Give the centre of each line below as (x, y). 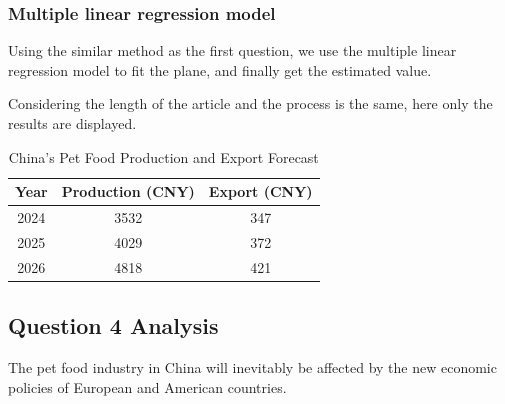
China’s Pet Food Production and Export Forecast (163, 156)
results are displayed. (72, 123)
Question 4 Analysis (113, 325)
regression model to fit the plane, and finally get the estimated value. (220, 69)
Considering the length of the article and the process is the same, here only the (250, 103)
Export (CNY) (260, 191)
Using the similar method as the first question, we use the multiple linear (232, 50)
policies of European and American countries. (147, 386)
